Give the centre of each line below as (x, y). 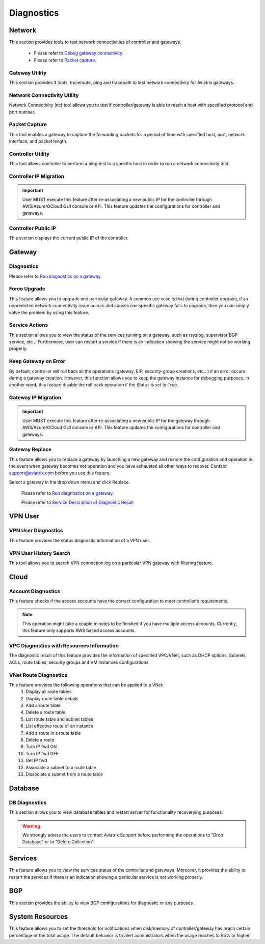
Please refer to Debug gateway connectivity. (79, 53)
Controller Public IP (33, 229)
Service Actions (29, 325)
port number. (22, 112)
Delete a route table (46, 712)
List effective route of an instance (60, 726)
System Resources (39, 917)
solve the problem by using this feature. (49, 313)
